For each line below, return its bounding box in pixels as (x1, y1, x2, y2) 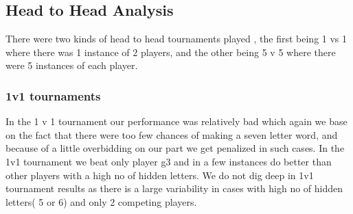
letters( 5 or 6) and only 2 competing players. (5, 194, 197, 209)
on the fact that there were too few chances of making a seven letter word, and (5, 127, 338, 142)
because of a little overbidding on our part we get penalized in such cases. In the (5, 141, 345, 155)
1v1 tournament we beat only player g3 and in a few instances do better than (5, 154, 332, 168)
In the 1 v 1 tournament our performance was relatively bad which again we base (5, 114, 348, 129)
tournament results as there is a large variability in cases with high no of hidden (5, 181, 343, 196)
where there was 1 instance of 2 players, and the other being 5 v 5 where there (5, 44, 336, 59)
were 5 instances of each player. (5, 58, 138, 72)
